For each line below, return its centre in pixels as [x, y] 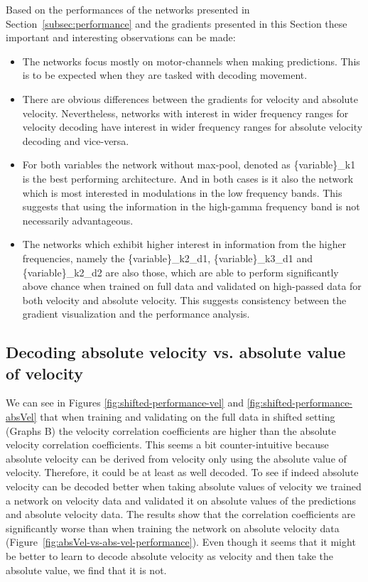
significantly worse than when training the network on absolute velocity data [173, 528]
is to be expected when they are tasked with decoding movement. [165, 75]
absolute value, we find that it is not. [86, 570]
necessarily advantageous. [78, 220]
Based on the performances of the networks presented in [128, 9]
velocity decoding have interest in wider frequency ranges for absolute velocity [193, 127]
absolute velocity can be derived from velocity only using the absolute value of [176, 458]
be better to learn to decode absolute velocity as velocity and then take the [170, 556]
